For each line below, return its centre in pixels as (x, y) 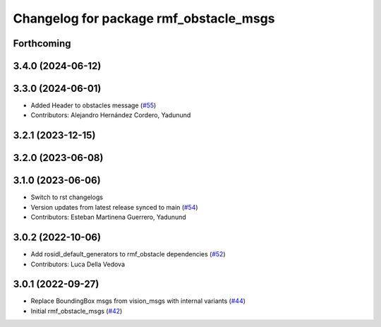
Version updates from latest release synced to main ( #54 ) (114, 207)
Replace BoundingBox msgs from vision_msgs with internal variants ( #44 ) (138, 301)
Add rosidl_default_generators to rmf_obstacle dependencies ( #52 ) (128, 254)
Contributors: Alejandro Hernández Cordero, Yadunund (111, 115)
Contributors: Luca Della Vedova (78, 264)
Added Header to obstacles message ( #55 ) (93, 105)
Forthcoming (42, 43)
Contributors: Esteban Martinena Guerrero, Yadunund (108, 217)
